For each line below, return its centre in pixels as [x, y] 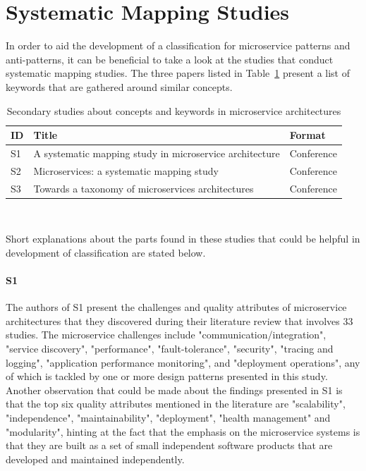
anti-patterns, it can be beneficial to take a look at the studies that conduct [170, 59]
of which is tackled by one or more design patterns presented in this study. [167, 376]
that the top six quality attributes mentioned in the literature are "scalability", [176, 404]
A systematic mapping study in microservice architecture [157, 153]
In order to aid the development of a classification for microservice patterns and [178, 45]
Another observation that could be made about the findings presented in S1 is [174, 390]
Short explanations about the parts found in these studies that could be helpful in [183, 239]
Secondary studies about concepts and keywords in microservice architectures [174, 110]
